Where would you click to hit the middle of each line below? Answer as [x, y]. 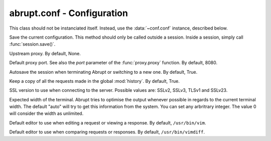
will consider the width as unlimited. [46, 113]
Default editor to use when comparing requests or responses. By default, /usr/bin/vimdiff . [107, 132]
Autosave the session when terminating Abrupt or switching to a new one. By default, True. [103, 72]
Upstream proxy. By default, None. [45, 53]
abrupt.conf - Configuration [69, 13]
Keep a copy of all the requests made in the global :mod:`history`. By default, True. [95, 81]
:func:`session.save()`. [32, 44]
